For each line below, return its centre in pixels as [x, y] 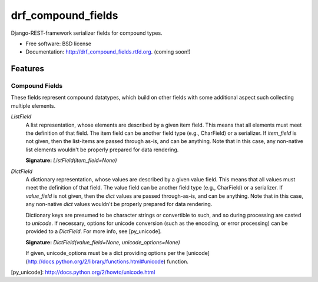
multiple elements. [33, 105]
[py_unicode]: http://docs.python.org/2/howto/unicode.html [83, 272]
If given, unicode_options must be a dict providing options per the [105, 253]
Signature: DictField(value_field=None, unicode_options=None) [103, 242]
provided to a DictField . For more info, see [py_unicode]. [94, 231]
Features [27, 69]
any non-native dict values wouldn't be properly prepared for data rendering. [119, 204]
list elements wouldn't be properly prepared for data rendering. [102, 150]
